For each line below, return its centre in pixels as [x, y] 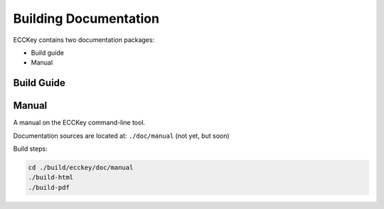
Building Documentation [86, 18]
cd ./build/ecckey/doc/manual [81, 168]
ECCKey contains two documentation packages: [84, 40]
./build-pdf [49, 187]
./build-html [51, 177]
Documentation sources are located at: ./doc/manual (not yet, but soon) [122, 136]
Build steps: [30, 149]
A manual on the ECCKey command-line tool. [79, 123]
